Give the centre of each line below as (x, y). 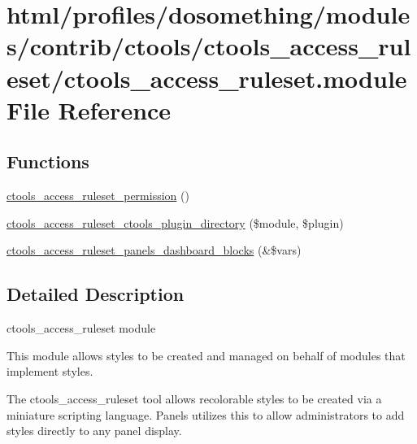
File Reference (89, 109)
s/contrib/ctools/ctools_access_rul (209, 46)
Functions (48, 161)
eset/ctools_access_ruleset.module (207, 78)
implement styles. (50, 371)
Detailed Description (96, 294)
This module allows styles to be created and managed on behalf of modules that (206, 355)
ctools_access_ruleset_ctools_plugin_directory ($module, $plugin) (175, 222)
